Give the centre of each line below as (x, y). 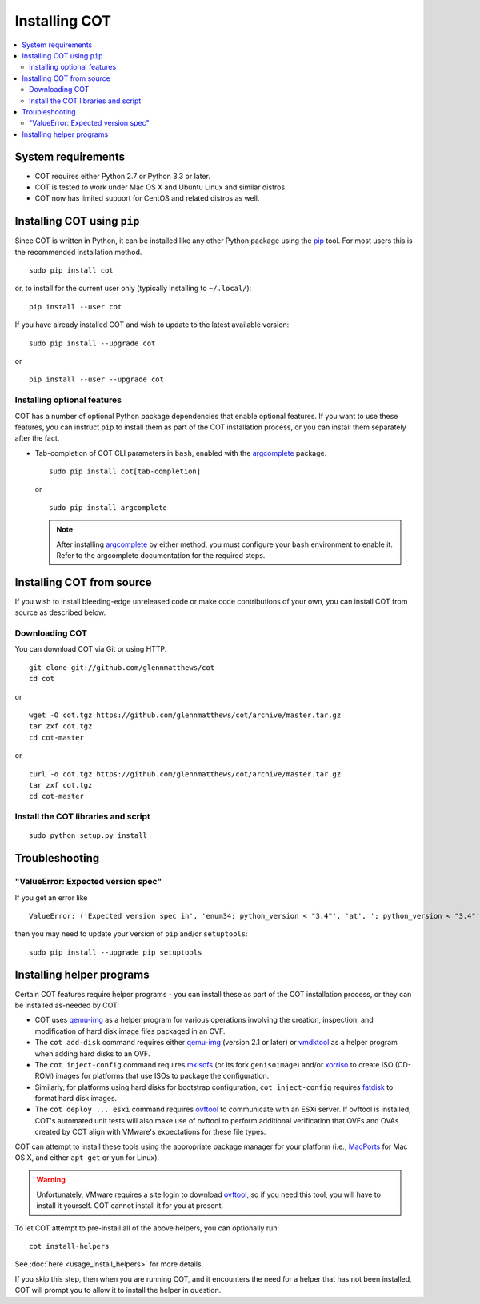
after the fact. (37, 438)
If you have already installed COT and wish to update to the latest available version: (152, 325)
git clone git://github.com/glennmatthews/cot (122, 667)
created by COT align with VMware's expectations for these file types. (150, 1132)
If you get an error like (51, 897)
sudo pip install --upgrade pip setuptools (116, 952)
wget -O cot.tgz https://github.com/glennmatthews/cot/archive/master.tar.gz (185, 715)
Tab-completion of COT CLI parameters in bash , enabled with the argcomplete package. (181, 453)
